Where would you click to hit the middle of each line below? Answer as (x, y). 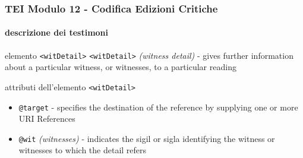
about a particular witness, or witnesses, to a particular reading (121, 67)
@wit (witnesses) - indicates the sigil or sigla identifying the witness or (147, 138)
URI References (47, 118)
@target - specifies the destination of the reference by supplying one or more (158, 107)
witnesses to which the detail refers (83, 150)
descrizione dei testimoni (57, 32)
